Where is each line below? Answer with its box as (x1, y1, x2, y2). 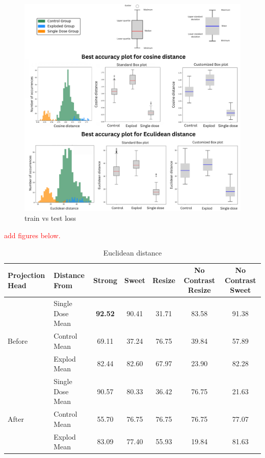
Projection (8, 269, 45, 280)
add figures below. (4, 230, 61, 240)
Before (8, 336, 28, 346)
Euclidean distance (103, 247, 162, 258)
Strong (93, 274, 117, 285)
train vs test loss (24, 213, 76, 223)
